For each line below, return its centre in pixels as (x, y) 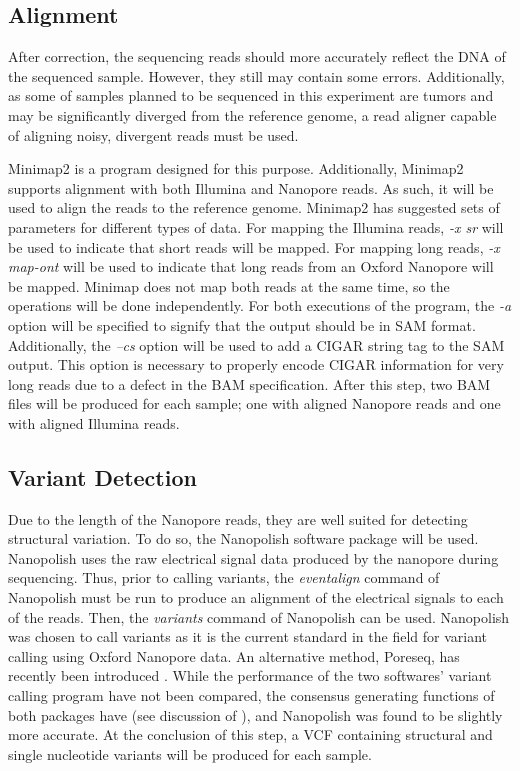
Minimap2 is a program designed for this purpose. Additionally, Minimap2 (236, 168)
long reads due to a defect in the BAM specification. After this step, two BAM (249, 383)
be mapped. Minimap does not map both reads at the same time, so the (229, 285)
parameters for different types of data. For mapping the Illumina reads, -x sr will (256, 226)
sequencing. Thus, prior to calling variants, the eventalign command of (224, 577)
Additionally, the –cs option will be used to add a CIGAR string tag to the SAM (256, 344)
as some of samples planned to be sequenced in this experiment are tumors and (251, 95)
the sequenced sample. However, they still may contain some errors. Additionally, (256, 75)
